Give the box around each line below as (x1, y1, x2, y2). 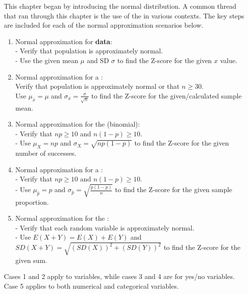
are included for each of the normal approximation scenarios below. (4, 20, 203, 30)
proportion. (15, 196, 49, 207)
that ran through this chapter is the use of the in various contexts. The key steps (4, 10, 245, 20)
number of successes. (15, 148, 77, 158)
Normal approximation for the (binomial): (15, 119, 140, 129)
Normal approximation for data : (15, 36, 112, 46)
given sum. (15, 255, 47, 265)
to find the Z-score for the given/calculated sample (91, 90, 242, 100)
